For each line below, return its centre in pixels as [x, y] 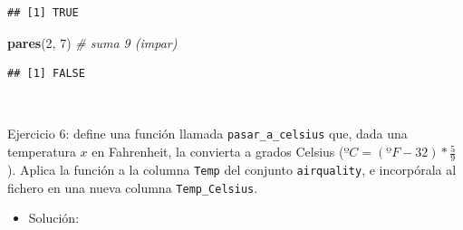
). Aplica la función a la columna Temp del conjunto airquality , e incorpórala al [232, 169]
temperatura [42, 152]
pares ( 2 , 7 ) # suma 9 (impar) [92, 42]
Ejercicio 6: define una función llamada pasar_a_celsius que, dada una [207, 134]
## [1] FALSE [46, 74]
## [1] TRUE [43, 13]
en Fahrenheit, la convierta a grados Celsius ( [218, 152]
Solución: [54, 218]
